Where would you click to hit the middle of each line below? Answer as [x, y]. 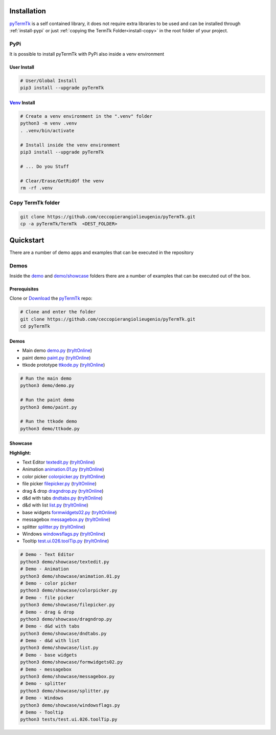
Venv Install [22, 103]
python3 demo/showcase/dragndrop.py [66, 619]
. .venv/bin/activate [47, 130]
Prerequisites [24, 289]
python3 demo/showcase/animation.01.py [70, 576]
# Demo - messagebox [46, 669]
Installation [28, 11]
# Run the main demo [46, 378]
